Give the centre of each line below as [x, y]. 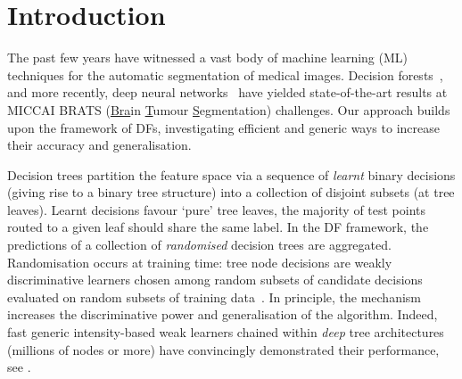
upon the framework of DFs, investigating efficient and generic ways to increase [223, 127]
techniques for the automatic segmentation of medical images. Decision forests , [225, 74]
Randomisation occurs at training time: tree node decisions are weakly [200, 262]
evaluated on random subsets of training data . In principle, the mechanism [214, 297]
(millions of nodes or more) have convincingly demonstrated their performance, [223, 349]
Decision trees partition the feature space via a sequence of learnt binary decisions [231, 174]
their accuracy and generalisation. [99, 145]
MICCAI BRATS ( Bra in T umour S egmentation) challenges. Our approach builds [229, 109]
